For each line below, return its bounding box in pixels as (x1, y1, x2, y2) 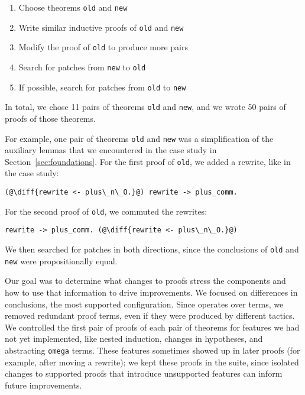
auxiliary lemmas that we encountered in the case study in (5, 144, 217, 156)
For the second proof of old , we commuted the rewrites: (5, 205, 207, 217)
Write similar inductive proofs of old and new (18, 21, 184, 33)
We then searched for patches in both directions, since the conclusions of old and (5, 243, 299, 255)
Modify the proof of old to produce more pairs (18, 41, 189, 53)
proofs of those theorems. (5, 112, 96, 124)
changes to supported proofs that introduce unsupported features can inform (5, 367, 283, 380)
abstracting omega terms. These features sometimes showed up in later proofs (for (5, 344, 300, 356)
